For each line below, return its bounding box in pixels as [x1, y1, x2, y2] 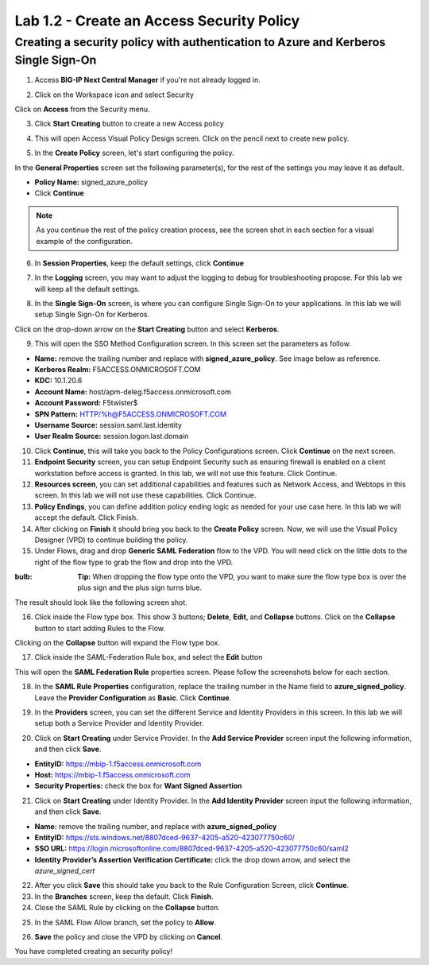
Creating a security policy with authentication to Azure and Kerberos [14, 35, 386, 49]
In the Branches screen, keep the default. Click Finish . [34, 891, 214, 901]
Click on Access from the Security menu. [14, 104, 150, 114]
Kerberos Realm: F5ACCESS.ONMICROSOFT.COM [34, 365, 201, 374]
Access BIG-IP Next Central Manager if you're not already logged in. [34, 76, 261, 85]
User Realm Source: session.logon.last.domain [34, 432, 189, 441]
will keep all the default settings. [34, 284, 141, 293]
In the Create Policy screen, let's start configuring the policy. [34, 148, 234, 158]
